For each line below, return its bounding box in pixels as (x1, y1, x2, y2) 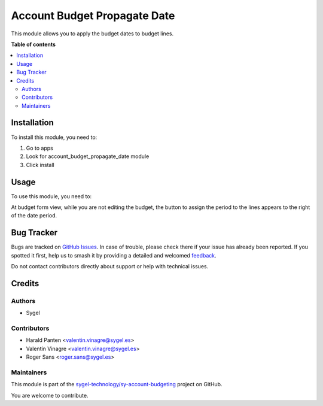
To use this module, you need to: (11, 192, 92, 200)
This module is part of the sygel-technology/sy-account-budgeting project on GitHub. (11, 381, 223, 388)
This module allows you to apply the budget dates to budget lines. (11, 30, 173, 37)
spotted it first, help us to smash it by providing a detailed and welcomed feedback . (11, 252, 217, 259)
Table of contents (11, 41, 56, 48)
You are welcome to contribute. (11, 392, 89, 399)
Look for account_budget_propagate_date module (26, 153, 150, 160)
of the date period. (11, 212, 57, 219)
